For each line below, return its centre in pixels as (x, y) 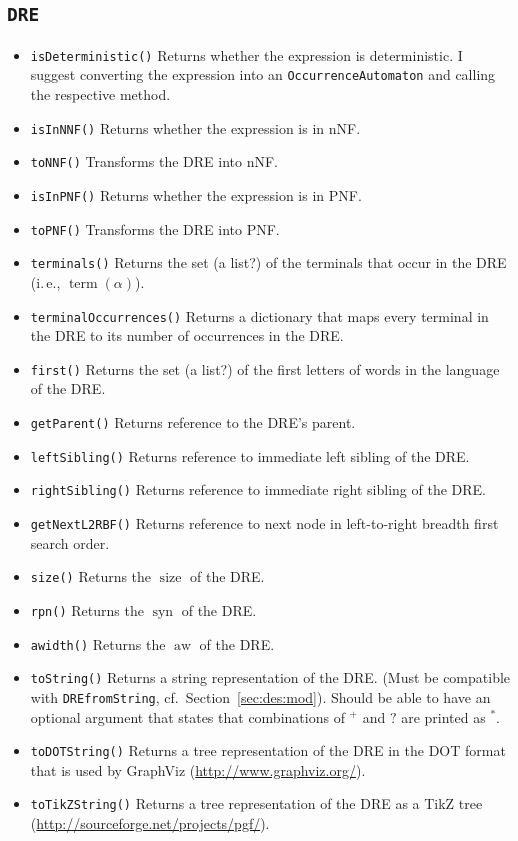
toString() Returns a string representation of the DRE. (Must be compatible (270, 677)
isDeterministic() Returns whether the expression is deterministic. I (246, 54)
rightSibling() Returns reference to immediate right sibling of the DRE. (258, 489)
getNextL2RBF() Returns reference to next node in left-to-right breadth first (264, 523)
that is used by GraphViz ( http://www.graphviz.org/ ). (198, 769)
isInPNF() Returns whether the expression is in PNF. (196, 195)
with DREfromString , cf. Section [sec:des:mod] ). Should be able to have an (260, 696)
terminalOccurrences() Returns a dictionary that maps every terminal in (259, 315)
